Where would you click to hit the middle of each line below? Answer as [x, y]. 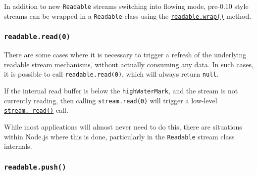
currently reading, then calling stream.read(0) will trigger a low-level [111, 100]
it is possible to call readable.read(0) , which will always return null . [111, 74]
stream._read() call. [36, 110]
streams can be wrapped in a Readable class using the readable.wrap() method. [128, 16]
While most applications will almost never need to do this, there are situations [123, 126]
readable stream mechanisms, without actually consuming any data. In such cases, [129, 64]
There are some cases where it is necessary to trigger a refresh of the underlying [125, 55]
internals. [18, 146]
